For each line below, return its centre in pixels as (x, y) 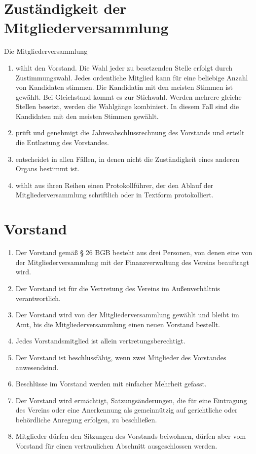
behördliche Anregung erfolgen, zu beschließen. (86, 419)
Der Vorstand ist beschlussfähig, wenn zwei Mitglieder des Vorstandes (121, 357)
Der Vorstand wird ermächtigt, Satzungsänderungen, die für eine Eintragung (131, 400)
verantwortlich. (38, 298)
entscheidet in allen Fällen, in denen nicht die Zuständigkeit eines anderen (128, 159)
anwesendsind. (37, 367)
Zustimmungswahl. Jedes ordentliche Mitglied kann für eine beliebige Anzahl (132, 77)
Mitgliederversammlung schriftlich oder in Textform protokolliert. (114, 195)
